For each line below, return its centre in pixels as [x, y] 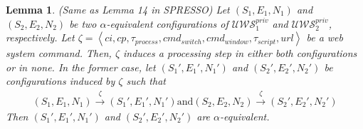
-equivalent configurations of [167, 23]
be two [83, 23]
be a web [325, 37]
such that [146, 81]
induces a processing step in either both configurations [240, 53]
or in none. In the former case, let [81, 67]
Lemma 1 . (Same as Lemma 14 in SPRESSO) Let [118, 9]
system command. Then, [59, 53]
